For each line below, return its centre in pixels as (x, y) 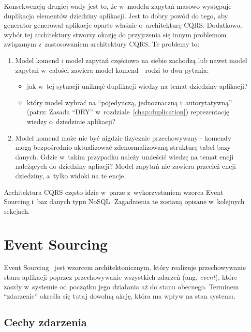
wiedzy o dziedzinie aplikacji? (71, 121)
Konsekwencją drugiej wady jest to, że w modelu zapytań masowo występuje (118, 6)
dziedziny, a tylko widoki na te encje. (71, 175)
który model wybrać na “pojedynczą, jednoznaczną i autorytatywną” (129, 102)
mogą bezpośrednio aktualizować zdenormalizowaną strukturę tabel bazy (123, 147)
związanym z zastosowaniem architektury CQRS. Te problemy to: (102, 44)
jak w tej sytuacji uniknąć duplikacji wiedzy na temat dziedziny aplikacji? (137, 86)
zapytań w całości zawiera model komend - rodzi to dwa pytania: (112, 70)
